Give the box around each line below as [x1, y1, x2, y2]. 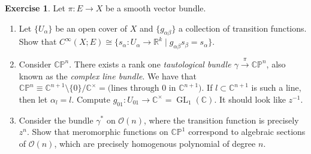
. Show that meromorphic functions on [26, 125, 168, 138]
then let [19, 93, 48, 105]
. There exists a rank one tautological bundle [69, 57, 231, 70]
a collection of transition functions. [179, 21, 307, 34]
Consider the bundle [19, 113, 93, 126]
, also [266, 57, 286, 70]
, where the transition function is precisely [144, 113, 299, 126]
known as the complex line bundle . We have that [19, 69, 197, 82]
